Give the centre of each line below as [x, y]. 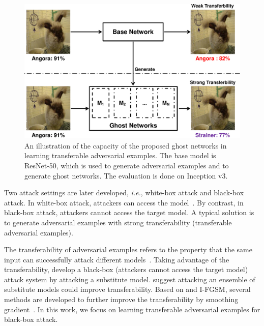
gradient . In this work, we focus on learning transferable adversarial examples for [132, 309]
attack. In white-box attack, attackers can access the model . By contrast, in [124, 202]
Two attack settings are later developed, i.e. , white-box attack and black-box [124, 192]
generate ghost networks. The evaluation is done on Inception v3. [126, 175]
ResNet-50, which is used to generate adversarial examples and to [127, 165]
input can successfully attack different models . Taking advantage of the [117, 259]
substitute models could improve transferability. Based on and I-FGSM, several [127, 289]
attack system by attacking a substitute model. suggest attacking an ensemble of [130, 279]
